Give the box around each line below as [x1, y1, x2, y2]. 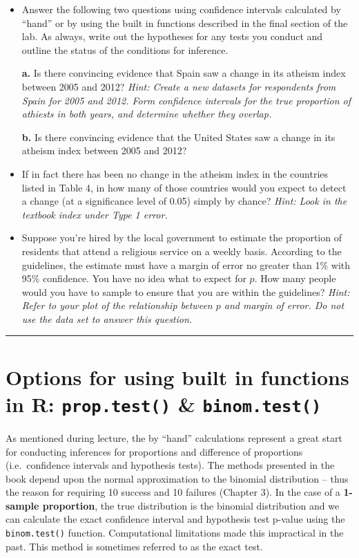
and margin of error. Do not [224, 298, 345, 313]
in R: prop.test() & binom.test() [6, 389, 322, 418]
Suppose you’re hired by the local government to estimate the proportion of [21, 230, 342, 245]
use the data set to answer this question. [21, 311, 193, 326]
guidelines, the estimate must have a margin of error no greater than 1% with [21, 257, 351, 272]
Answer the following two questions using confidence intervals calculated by [21, 2, 341, 16]
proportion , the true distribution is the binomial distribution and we [42, 498, 340, 512]
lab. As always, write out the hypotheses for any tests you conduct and [21, 29, 323, 44]
